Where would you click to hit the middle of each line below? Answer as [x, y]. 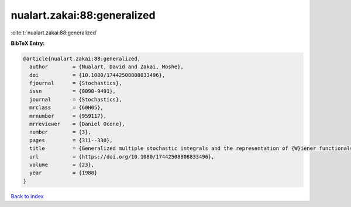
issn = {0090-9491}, [73, 91]
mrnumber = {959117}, [68, 116]
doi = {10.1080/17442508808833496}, [97, 75]
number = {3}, [61, 132]
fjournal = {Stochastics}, [76, 83]
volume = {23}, [62, 165]
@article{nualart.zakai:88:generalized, [82, 59]
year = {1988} [63, 173]
